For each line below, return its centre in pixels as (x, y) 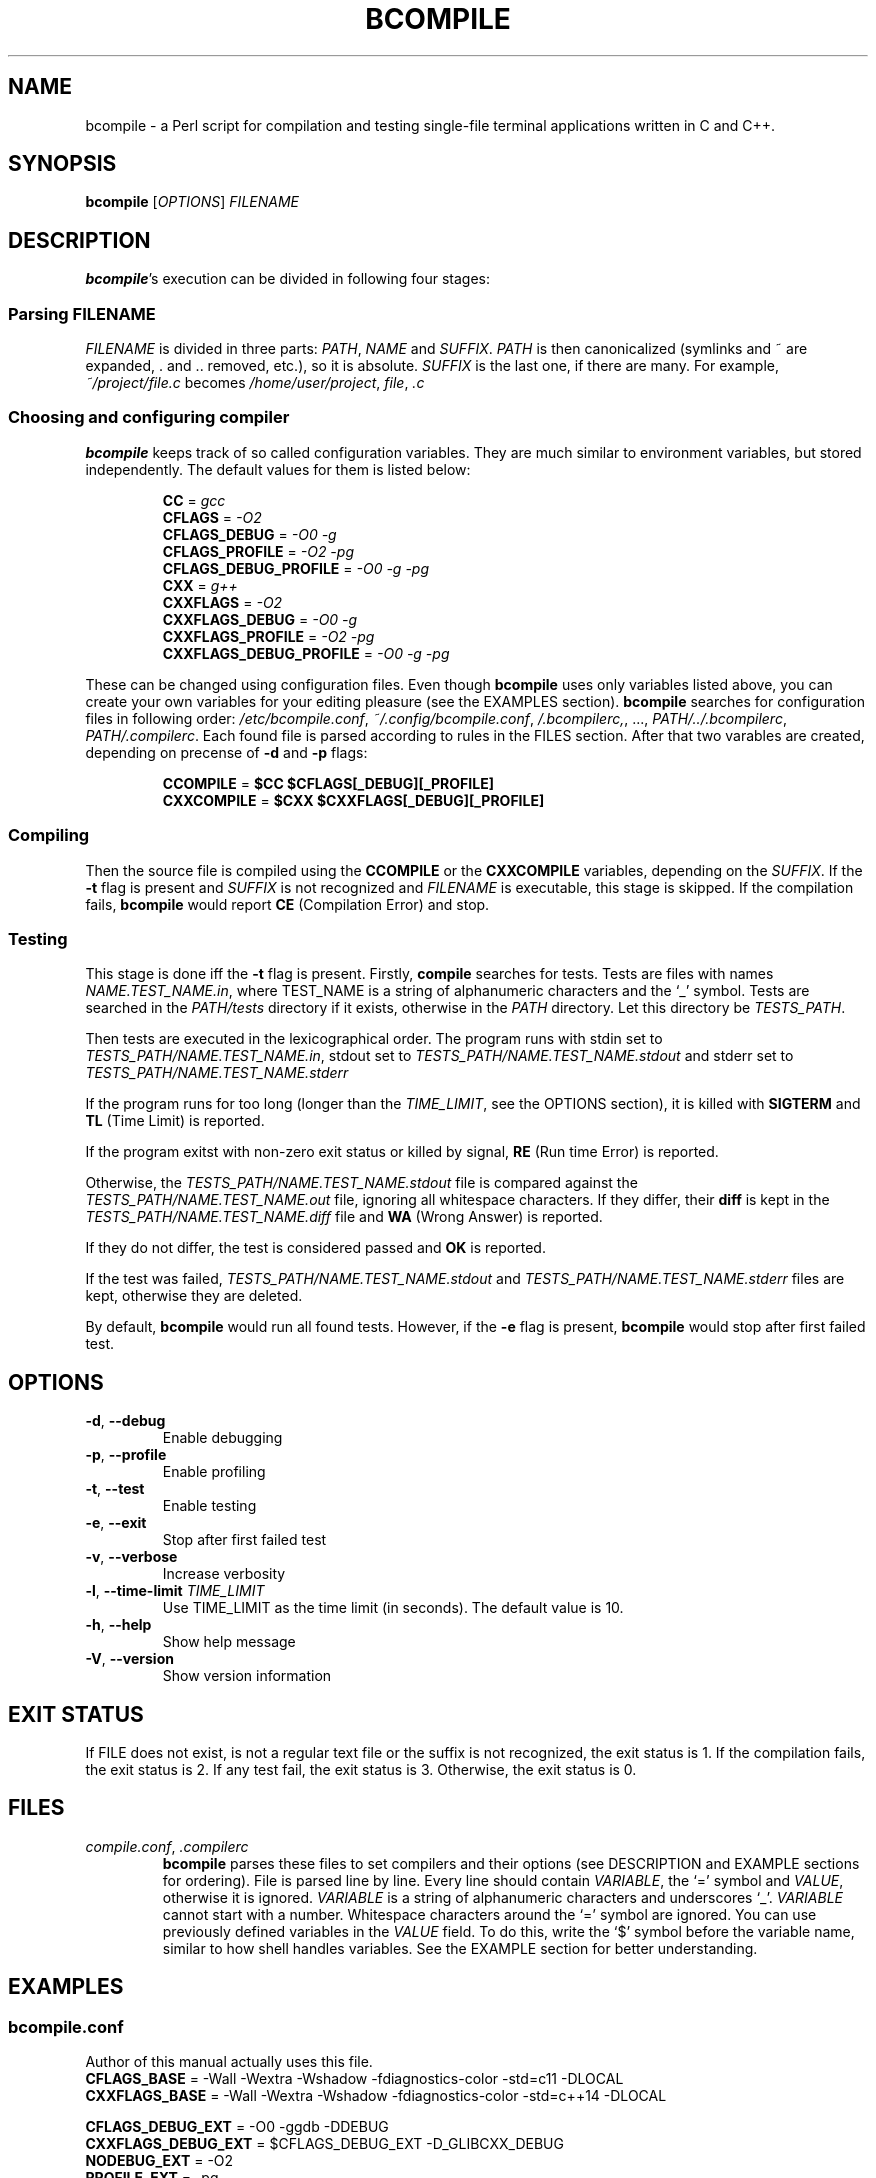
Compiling (49, 835)
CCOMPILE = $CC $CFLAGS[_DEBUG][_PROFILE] (328, 783)
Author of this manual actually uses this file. (229, 2062)
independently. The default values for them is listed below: (278, 469)
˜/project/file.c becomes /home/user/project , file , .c (255, 383)
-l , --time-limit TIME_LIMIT (175, 1591)
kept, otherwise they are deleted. (194, 1296)
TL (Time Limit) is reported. (175, 1121)
